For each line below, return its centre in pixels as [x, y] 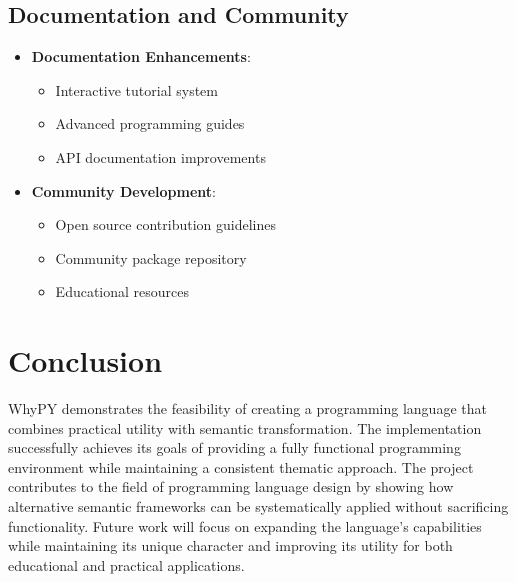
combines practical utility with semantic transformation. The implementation [245, 427]
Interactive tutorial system [136, 89]
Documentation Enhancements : [141, 56]
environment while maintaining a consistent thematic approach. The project [241, 466]
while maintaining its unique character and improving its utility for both [230, 545]
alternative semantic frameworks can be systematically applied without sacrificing [258, 506]
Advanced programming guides [150, 123]
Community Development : [123, 190]
